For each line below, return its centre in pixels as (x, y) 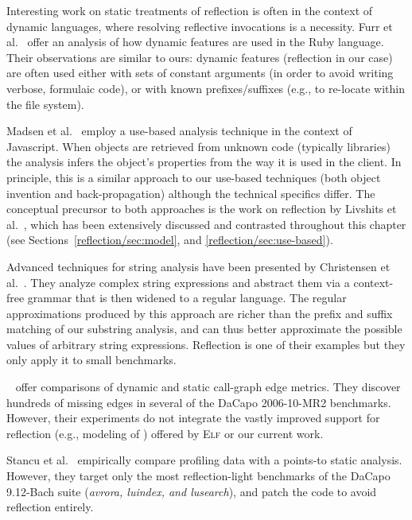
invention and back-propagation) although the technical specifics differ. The (191, 193)
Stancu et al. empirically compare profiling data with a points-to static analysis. (204, 460)
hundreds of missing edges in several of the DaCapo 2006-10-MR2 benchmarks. (199, 402)
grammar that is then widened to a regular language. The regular (187, 298)
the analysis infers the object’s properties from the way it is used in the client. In (204, 162)
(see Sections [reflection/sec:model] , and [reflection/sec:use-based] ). (170, 240)
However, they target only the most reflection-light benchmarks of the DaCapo (198, 476)
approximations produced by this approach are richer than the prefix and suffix (200, 313)
